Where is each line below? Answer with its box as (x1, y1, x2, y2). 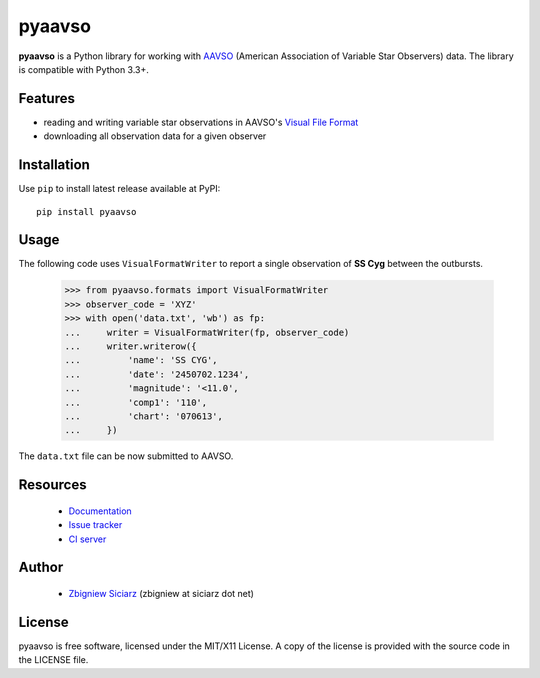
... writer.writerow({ (64, 340, 197, 352)
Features (18, 90, 75, 107)
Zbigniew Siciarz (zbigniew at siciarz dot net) (68, 587, 255, 599)
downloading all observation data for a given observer (43, 130, 267, 142)
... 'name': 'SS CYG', (64, 355, 219, 366)
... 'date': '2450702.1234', (64, 368, 250, 380)
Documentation (68, 505, 132, 517)
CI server (68, 533, 107, 545)
